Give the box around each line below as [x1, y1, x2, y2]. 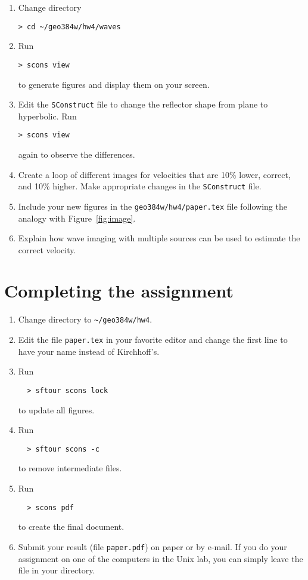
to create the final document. [18, 520, 125, 533]
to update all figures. [18, 403, 95, 416]
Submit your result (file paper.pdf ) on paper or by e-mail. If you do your [18, 540, 287, 553]
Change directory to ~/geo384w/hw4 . [18, 313, 153, 326]
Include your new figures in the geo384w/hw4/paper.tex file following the [18, 200, 287, 212]
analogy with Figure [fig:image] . [18, 211, 136, 224]
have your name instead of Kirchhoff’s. [18, 345, 160, 357]
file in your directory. [18, 564, 95, 576]
